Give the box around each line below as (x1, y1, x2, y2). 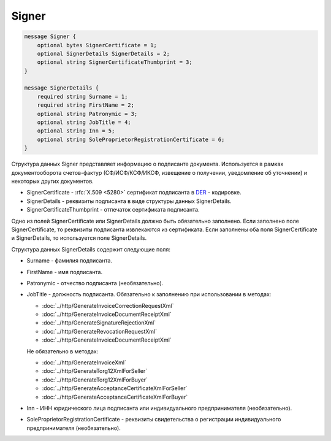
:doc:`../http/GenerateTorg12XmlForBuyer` (42, 376, 148, 383)
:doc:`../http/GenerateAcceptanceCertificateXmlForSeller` (42, 385, 188, 392)
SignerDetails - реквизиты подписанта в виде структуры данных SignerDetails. (26, 197, 232, 205)
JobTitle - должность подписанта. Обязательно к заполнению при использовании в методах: (26, 291, 272, 298)
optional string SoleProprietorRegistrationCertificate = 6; (37, 136, 225, 143)
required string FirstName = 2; (37, 102, 135, 109)
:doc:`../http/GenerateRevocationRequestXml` (42, 328, 158, 335)
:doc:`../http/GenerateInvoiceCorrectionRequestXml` (42, 302, 174, 309)
